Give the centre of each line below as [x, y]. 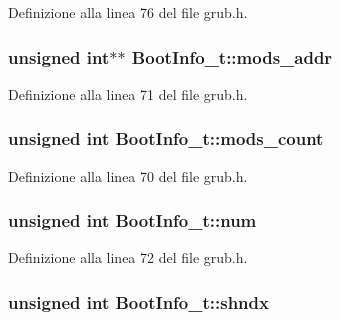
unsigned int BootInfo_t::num [132, 220]
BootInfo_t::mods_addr [232, 56]
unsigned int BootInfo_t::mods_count [166, 138]
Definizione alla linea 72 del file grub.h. [128, 257]
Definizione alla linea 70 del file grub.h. [128, 175]
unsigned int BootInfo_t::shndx [138, 301]
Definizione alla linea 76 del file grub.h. [128, 12]
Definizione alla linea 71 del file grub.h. [128, 93]
